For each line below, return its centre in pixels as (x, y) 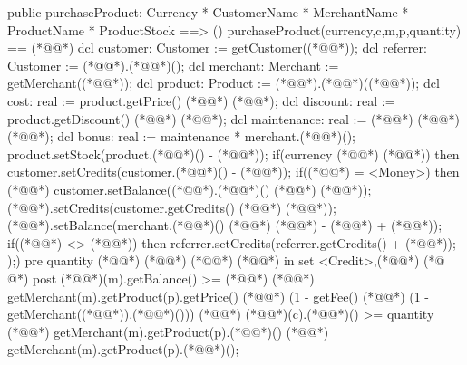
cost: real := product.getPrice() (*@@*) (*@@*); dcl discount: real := (201, 100)
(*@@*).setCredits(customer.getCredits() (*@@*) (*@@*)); (172, 207)
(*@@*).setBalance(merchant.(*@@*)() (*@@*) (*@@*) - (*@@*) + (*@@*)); (225, 225)
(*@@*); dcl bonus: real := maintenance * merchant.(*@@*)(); (182, 136)
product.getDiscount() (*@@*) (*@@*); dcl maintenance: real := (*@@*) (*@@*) (233, 118)
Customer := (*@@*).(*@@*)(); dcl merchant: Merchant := (173, 65)
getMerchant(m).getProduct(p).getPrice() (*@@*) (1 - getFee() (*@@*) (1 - (219, 296)
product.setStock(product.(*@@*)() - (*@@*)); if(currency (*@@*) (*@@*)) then (233, 154)
